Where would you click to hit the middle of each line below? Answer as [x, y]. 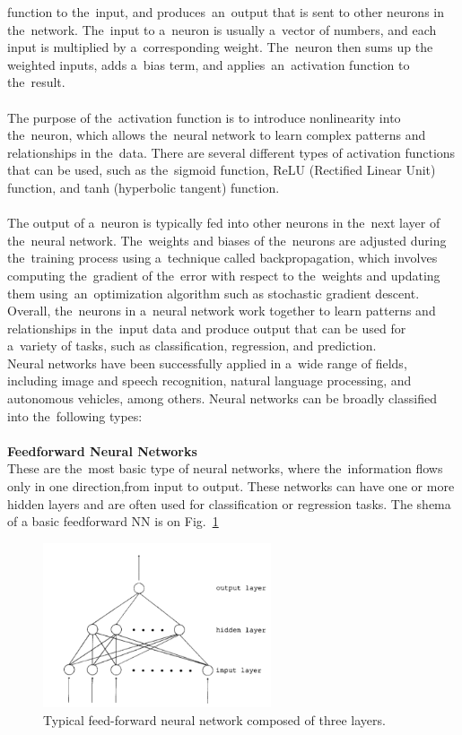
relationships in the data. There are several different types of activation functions [231, 152]
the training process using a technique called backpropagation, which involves [222, 258]
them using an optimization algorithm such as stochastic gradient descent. [214, 293]
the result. [36, 82]
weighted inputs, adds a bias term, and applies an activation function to [209, 64]
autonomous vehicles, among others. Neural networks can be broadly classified [222, 398]
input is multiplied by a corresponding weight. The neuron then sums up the [220, 47]
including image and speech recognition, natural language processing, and [209, 380]
